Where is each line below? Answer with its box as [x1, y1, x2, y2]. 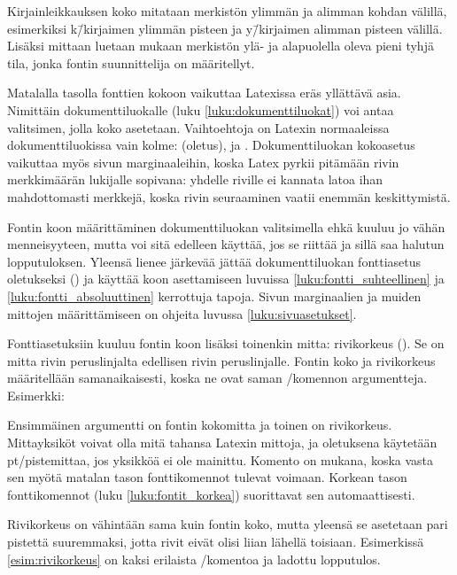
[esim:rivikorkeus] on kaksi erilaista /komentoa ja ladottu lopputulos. [7, 549, 381, 568]
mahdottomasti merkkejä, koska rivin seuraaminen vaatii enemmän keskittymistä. [7, 187, 451, 206]
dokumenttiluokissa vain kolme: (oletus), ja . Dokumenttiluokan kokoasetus [7, 136, 415, 154]
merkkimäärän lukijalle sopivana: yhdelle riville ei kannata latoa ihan [7, 170, 383, 189]
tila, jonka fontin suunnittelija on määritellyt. [7, 53, 255, 72]
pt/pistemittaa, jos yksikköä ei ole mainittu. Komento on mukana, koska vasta [7, 450, 434, 469]
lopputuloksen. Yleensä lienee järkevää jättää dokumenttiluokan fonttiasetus [7, 252, 422, 270]
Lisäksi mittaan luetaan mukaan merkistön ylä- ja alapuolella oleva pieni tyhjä [7, 36, 434, 55]
